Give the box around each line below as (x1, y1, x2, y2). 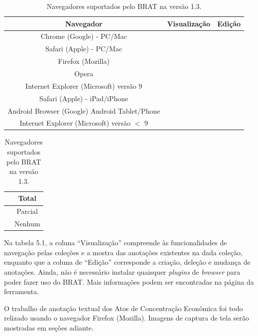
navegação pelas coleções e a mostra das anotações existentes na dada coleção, (4, 247, 243, 257)
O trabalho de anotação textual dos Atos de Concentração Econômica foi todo (4, 303, 243, 313)
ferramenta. (4, 286, 39, 297)
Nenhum (14, 218, 40, 229)
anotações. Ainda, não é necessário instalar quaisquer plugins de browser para (4, 266, 241, 277)
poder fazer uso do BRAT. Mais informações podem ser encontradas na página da (4, 276, 254, 287)
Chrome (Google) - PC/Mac (40, 31, 127, 41)
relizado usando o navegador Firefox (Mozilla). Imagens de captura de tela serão (4, 313, 249, 323)
